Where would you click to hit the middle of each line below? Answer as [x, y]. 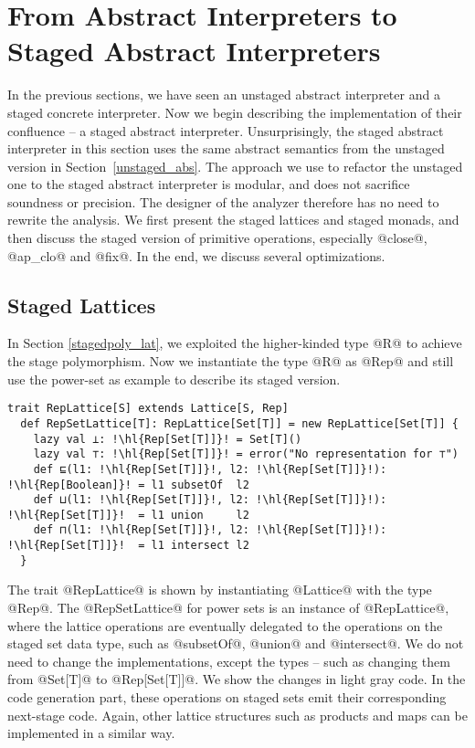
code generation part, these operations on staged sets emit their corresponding [227, 697]
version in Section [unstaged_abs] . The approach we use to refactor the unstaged [235, 166]
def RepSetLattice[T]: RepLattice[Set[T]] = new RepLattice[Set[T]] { [239, 423]
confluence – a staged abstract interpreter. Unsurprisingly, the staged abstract [226, 130]
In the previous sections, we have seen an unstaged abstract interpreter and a [224, 95]
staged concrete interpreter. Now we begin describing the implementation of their [235, 112]
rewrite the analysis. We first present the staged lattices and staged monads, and [233, 220]
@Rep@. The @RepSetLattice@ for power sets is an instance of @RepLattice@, [228, 608]
